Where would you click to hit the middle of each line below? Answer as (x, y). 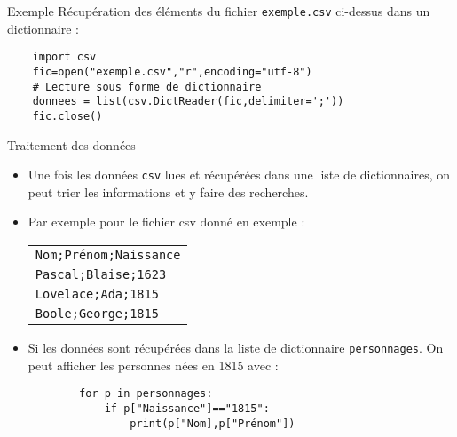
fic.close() (67, 116)
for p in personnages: (146, 394)
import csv (64, 57)
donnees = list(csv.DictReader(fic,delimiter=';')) (188, 102)
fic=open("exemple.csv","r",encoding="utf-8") (172, 72)
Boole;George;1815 (97, 313)
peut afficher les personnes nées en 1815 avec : (153, 365)
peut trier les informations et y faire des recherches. (168, 191)
